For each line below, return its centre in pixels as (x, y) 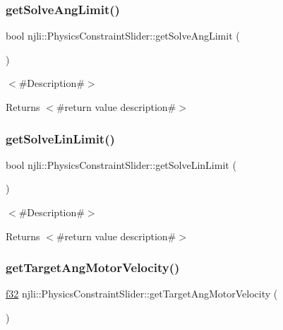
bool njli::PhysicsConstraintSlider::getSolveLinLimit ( (121, 164)
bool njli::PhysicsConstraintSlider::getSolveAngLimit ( (123, 36)
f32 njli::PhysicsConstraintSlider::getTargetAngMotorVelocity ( (142, 294)
